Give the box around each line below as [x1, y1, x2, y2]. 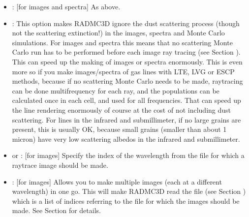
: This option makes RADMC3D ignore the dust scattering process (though [12, 18, 240, 28]
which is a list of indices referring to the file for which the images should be [12, 195, 240, 206]
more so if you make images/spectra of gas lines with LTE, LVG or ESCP [12, 66, 235, 76]
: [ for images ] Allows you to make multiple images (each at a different [12, 176, 222, 186]
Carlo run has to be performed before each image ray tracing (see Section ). [12, 47, 241, 57]
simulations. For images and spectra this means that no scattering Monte [12, 37, 233, 47]
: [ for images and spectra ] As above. [12, 1, 121, 11]
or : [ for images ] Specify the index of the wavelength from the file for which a [12, 150, 245, 160]
